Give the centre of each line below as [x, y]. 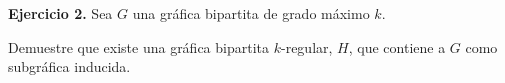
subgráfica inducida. [69, 66]
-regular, [306, 46]
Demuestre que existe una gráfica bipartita [139, 46]
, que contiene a [397, 46]
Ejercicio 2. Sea [60, 13]
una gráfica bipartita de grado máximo [251, 13]
